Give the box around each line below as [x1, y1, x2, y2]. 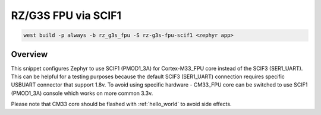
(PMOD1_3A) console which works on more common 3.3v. [11, 90, 153, 97]
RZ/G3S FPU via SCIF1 [11, 9, 122, 22]
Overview [11, 49, 48, 59]
